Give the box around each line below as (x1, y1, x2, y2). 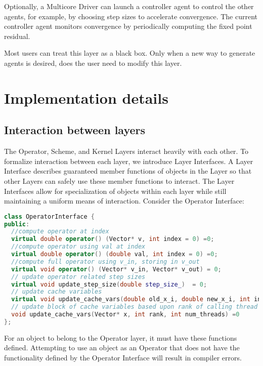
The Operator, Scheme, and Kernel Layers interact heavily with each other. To (4, 146, 249, 156)
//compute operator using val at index (11, 243, 146, 251)
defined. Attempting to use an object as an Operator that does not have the (4, 342, 240, 353)
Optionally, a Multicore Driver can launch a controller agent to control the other (4, 1, 254, 11)
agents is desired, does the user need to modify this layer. (4, 57, 182, 68)
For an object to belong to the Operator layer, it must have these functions (4, 332, 237, 343)
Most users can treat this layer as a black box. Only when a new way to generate (4, 48, 255, 58)
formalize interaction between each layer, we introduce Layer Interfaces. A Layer (4, 155, 253, 166)
